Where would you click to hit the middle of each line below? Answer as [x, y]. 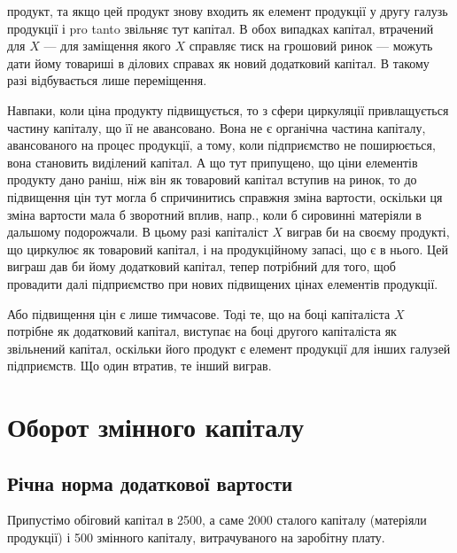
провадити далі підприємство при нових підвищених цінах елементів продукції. [223, 283]
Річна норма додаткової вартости [150, 483]
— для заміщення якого [107, 46]
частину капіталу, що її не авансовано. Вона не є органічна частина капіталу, [217, 127]
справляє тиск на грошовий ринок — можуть [311, 46]
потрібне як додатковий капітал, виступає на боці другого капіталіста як [202, 331]
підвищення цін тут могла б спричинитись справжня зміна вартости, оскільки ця [225, 196]
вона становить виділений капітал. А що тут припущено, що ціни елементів [213, 162]
